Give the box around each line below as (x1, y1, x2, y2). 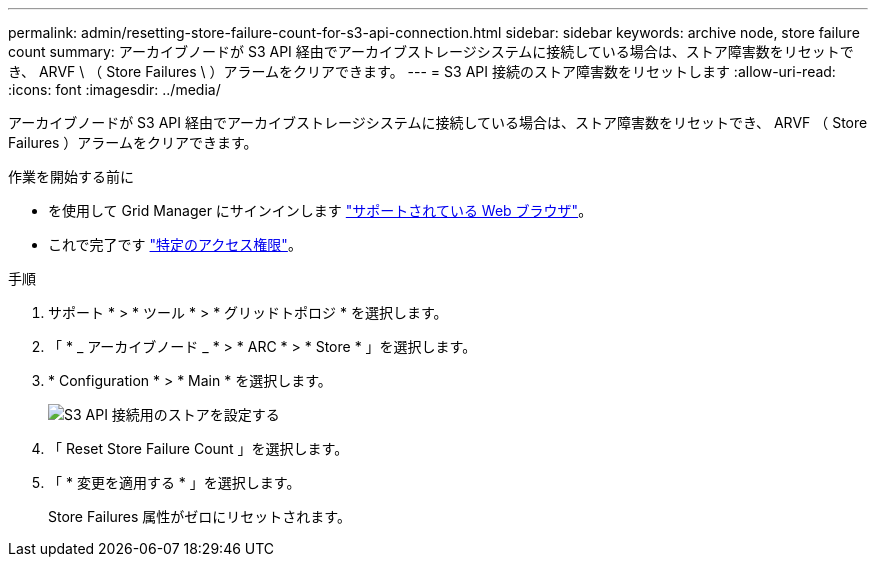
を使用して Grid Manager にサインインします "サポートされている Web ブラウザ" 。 (48, 202, 593, 219)
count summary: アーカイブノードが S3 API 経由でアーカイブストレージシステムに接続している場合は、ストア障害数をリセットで (8, 43, 854, 60)
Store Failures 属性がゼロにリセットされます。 (48, 508, 351, 525)
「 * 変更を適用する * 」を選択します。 (48, 474, 301, 491)
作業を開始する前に (8, 168, 134, 185)
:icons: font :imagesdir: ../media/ (8, 81, 221, 98)
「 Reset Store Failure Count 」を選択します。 (48, 440, 349, 457)
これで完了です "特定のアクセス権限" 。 (48, 236, 302, 253)
